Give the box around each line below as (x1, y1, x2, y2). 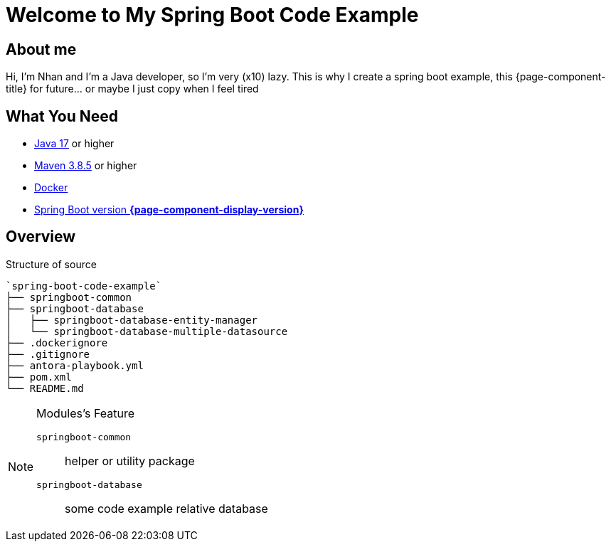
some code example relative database (65, 501, 268, 516)
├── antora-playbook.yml (6, 359, 144, 371)
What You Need (6, 107, 118, 125)
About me (6, 40, 77, 58)
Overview (6, 228, 76, 246)
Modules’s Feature (36, 405, 134, 420)
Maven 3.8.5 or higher (34, 159, 137, 172)
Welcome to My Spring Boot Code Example (6, 3, 419, 27)
